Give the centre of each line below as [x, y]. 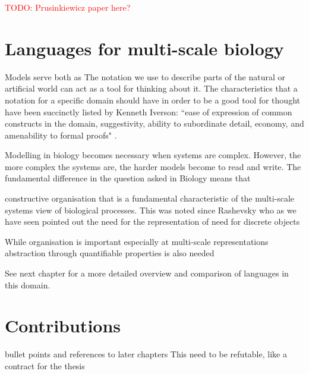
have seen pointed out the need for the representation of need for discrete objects [152, 221]
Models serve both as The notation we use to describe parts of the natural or [145, 76]
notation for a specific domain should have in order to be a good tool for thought [152, 100]
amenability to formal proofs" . [61, 135]
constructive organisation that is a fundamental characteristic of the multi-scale [150, 198]
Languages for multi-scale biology [144, 48]
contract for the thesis [45, 365]
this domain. [28, 285]
